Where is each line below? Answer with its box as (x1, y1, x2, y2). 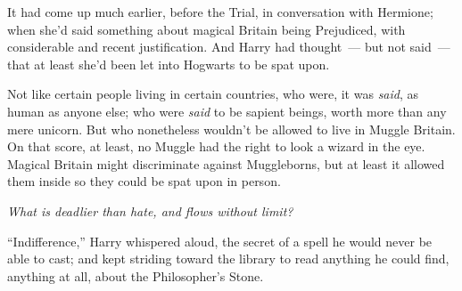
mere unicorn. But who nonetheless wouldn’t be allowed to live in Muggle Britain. (7, 119, 456, 138)
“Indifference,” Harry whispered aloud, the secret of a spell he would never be (7, 231, 433, 250)
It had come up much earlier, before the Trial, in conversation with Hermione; (7, 3, 433, 20)
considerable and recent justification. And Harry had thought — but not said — (7, 37, 450, 56)
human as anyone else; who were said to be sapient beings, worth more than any (7, 101, 447, 120)
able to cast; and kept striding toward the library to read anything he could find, (7, 249, 450, 268)
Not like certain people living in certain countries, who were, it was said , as (7, 85, 419, 103)
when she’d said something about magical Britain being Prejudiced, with (7, 20, 406, 38)
